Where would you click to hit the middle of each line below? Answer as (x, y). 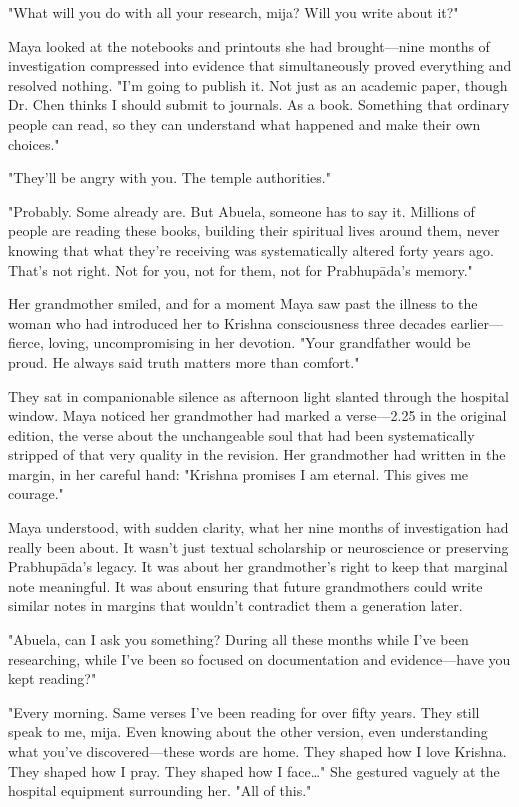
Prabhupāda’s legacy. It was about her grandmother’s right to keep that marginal (258, 566)
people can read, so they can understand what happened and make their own (244, 123)
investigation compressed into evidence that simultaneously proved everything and (260, 65)
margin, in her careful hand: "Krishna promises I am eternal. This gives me (238, 473)
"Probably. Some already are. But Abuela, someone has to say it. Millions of (241, 210)
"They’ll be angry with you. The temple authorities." (169, 177)
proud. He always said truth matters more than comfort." (184, 361)
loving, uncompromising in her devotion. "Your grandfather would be (259, 342)
